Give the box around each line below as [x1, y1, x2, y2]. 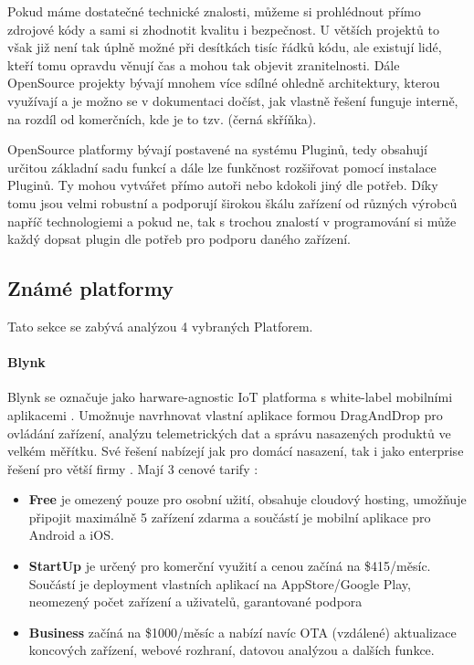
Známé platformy [7, 274, 174, 302]
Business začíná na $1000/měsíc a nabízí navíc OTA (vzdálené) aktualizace [28, 622, 457, 641]
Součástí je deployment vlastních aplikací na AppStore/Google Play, [28, 574, 411, 593]
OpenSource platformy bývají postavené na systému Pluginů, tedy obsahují [7, 140, 427, 159]
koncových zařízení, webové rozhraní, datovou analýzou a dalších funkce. [28, 640, 435, 660]
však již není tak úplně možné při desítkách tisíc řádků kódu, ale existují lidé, [7, 37, 442, 57]
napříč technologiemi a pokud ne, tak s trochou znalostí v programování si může [7, 211, 457, 230]
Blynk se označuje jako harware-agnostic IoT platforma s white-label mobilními [7, 387, 453, 406]
